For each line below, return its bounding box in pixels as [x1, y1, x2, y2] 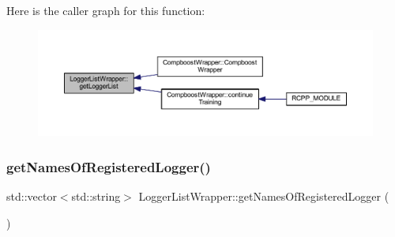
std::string [71, 187, 121, 204]
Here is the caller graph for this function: [6, 2, 205, 18]
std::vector [6, 187, 57, 204]
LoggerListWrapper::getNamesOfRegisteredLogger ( [138, 187, 389, 204]
